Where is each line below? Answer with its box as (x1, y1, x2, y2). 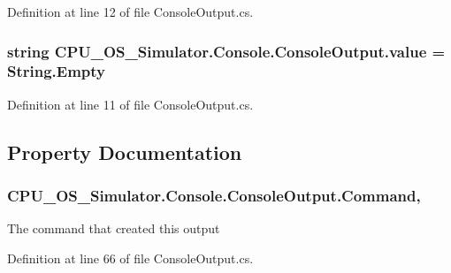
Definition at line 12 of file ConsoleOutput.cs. (7, 3, 254, 20)
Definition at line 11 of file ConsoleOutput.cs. (7, 95, 254, 113)
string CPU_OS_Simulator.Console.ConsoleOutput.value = (7, 40, 446, 62)
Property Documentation (7, 138, 242, 165)
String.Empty (7, 60, 106, 82)
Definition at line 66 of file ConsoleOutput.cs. (7, 248, 254, 267)
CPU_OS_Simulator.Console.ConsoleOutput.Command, (7, 185, 421, 207)
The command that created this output (7, 219, 220, 238)
